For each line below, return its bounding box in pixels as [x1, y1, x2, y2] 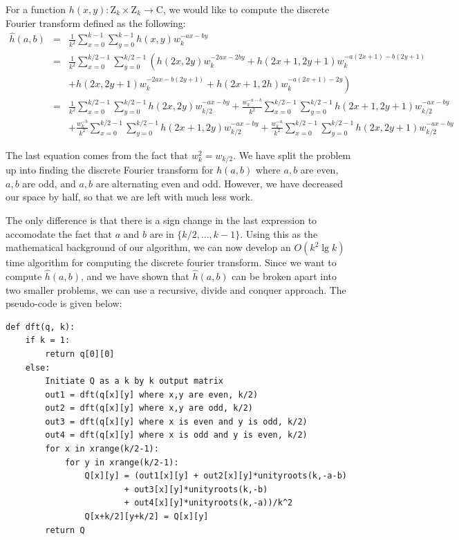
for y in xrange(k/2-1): [64, 457, 179, 467]
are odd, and [22, 176, 76, 190]
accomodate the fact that [6, 226, 112, 241]
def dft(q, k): [6, 322, 75, 332]
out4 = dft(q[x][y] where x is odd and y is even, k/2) [45, 430, 308, 440]
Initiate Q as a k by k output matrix [45, 376, 223, 387]
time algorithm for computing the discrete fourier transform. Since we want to [6, 255, 337, 270]
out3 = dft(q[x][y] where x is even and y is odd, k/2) [45, 416, 308, 427]
